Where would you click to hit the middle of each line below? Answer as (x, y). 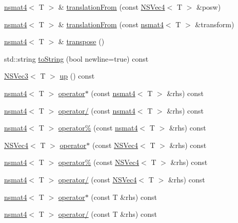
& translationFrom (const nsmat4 (111, 24)
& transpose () (81, 41)
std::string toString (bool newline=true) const (76, 58)
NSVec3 (16, 76)
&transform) (215, 24)
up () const (77, 76)
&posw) (209, 7)
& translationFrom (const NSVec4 (112, 7)
